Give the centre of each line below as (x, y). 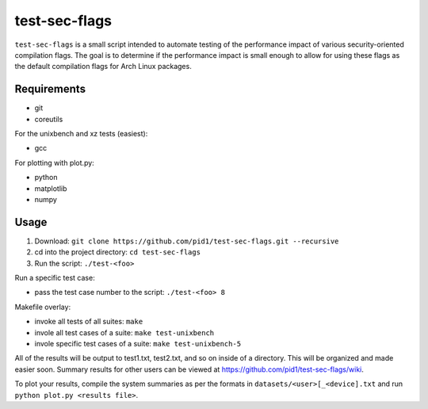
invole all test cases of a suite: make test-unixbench (124, 332)
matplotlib (51, 188)
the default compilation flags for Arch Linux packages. (103, 67)
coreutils (49, 119)
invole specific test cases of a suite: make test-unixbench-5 (138, 344)
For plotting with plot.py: (54, 162)
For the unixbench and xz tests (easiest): (81, 134)
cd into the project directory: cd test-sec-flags (118, 252)
